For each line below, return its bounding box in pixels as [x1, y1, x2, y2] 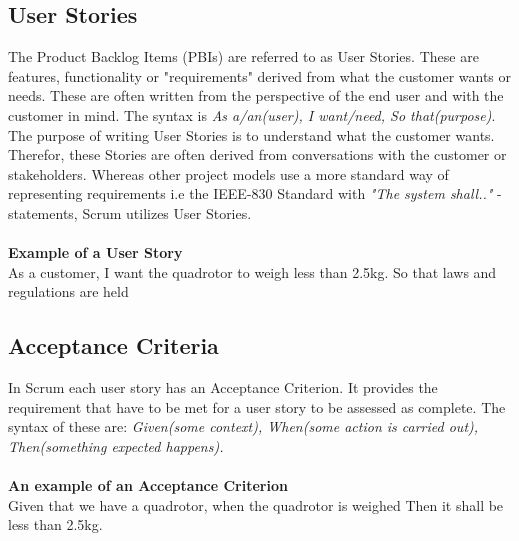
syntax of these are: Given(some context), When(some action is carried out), [8, 416, 479, 437]
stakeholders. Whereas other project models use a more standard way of [8, 163, 449, 184]
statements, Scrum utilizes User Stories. [8, 202, 252, 223]
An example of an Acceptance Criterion [8, 475, 288, 496]
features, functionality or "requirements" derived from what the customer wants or [8, 65, 512, 86]
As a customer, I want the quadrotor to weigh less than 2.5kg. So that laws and [8, 261, 497, 282]
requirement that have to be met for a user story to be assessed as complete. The [8, 396, 506, 417]
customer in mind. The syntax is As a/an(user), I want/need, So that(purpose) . [8, 104, 496, 125]
